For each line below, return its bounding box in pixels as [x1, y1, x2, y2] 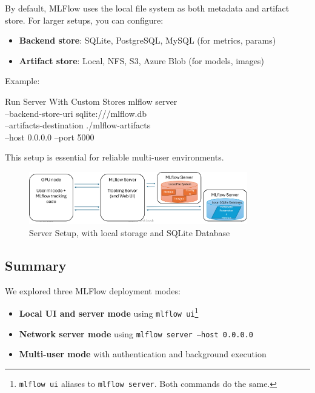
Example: [5, 74, 40, 87]
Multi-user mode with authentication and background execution [19, 348, 267, 360]
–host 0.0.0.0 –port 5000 [5, 130, 94, 143]
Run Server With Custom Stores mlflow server [5, 94, 177, 107]
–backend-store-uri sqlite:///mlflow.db [5, 107, 147, 119]
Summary [5, 256, 67, 274]
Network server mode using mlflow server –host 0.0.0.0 [19, 327, 253, 340]
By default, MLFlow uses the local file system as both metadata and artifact [5, 2, 290, 14]
